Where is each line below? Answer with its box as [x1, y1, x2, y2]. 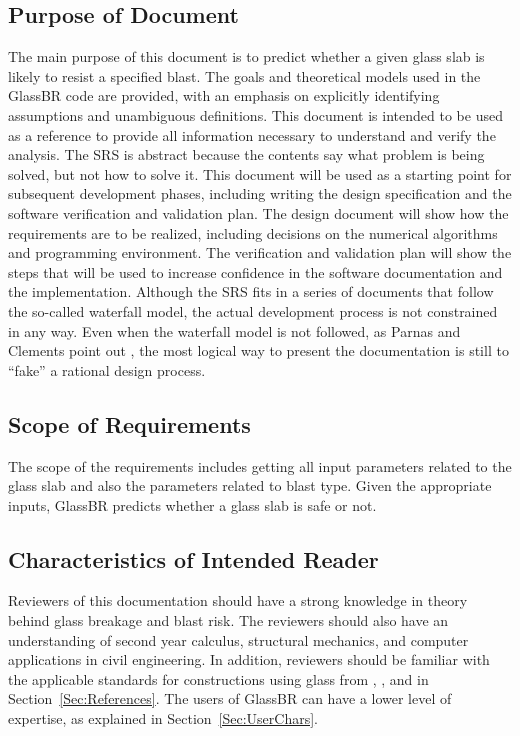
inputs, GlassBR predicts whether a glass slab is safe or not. [8, 494, 377, 515]
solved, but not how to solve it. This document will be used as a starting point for [8, 163, 512, 184]
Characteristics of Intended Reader [8, 543, 379, 574]
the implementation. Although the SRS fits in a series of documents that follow [8, 281, 494, 302]
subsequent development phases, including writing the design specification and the [8, 183, 512, 204]
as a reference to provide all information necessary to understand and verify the [8, 124, 496, 145]
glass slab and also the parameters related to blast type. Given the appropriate [8, 475, 492, 496]
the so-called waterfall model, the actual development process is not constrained [8, 300, 498, 321]
